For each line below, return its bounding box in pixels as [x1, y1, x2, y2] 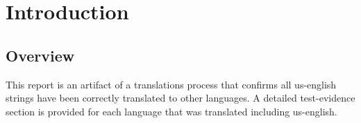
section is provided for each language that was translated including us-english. [6, 104, 337, 118]
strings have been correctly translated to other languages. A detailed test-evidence [6, 91, 355, 105]
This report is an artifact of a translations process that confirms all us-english [6, 77, 337, 91]
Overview [6, 44, 75, 66]
